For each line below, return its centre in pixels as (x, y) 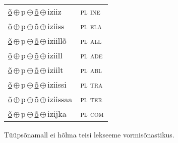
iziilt (55, 70)
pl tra (92, 84)
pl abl (91, 70)
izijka (57, 114)
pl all (91, 41)
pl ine (90, 11)
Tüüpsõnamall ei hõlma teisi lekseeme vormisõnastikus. (89, 134)
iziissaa (60, 99)
